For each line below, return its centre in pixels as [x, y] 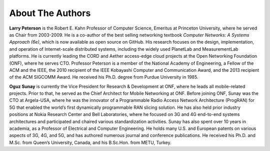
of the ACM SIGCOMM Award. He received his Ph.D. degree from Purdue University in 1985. [104, 77]
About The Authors [50, 13]
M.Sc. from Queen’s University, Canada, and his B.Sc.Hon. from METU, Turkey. [90, 142]
